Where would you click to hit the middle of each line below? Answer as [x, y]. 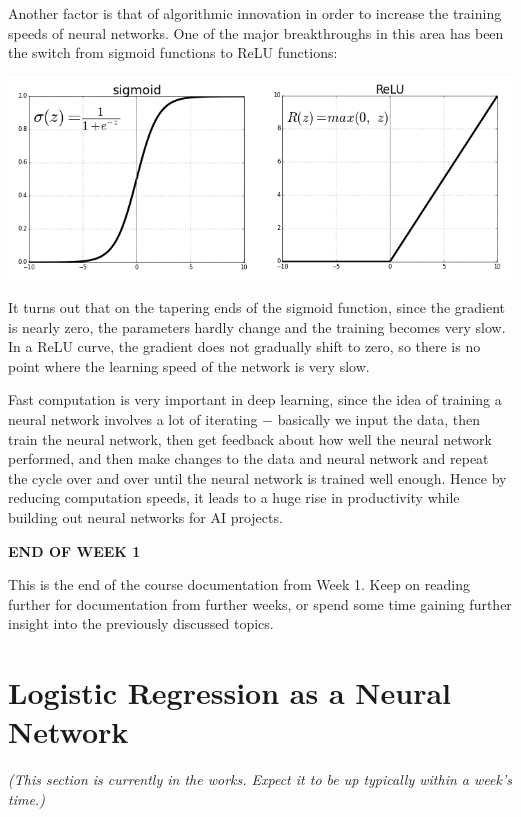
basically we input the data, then [379, 419]
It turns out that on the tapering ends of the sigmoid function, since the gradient [257, 307]
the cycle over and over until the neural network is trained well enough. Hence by [257, 477]
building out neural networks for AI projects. [145, 517]
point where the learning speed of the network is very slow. [189, 365]
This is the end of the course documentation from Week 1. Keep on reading [239, 584]
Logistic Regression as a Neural [229, 692]
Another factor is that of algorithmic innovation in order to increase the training [255, 13]
